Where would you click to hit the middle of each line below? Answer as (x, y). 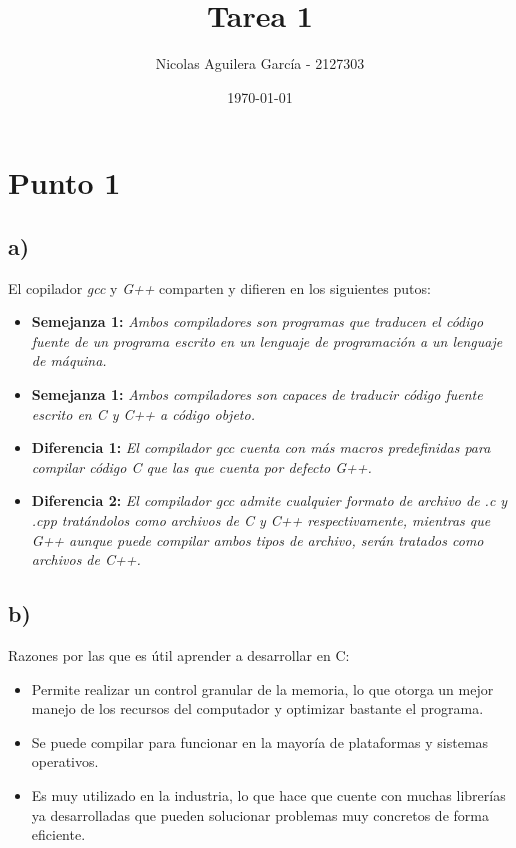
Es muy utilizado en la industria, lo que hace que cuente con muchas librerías (268, 795)
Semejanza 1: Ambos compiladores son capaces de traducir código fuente (257, 394)
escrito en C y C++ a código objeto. (143, 413)
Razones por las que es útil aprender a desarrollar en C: (179, 655)
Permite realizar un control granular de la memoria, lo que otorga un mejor (262, 688)
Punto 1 (64, 182)
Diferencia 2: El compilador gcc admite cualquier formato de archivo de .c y (269, 500)
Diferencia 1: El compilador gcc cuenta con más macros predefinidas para (261, 447)
